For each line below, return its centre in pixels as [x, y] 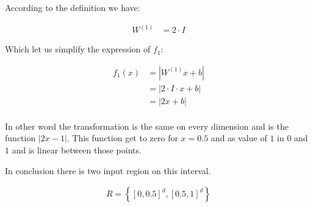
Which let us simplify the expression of [78, 49]
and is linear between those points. [77, 149]
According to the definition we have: [73, 7]
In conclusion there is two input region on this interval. [108, 170]
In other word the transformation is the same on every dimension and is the [147, 126]
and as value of [239, 138]
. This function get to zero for [122, 138]
